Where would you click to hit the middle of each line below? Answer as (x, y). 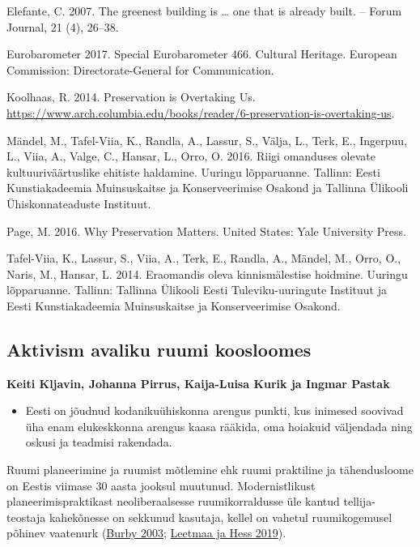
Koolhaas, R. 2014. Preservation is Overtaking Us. (131, 97)
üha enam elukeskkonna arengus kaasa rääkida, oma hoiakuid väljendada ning (219, 426)
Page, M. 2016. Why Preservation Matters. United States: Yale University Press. (206, 231)
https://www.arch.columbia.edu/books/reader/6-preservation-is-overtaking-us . (201, 112)
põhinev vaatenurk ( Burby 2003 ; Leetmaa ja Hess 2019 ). (146, 533)
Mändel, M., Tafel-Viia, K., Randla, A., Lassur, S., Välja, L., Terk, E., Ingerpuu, (207, 140)
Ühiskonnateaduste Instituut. (79, 203)
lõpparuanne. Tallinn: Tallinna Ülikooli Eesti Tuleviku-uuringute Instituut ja (197, 290)
